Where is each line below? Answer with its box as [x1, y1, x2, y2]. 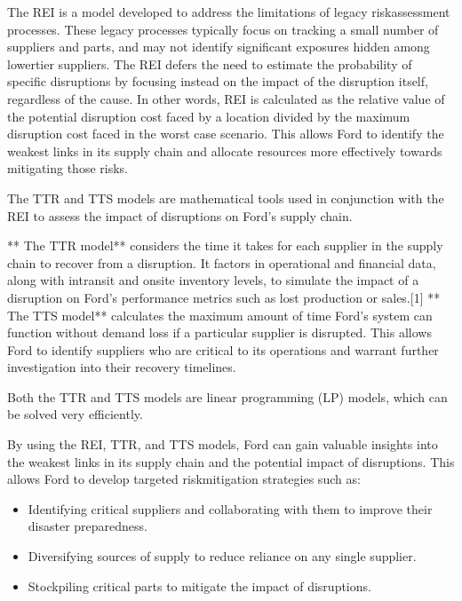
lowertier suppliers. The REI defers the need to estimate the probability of [7, 54, 412, 73]
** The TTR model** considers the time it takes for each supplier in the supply [7, 236, 443, 255]
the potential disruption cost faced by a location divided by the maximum [7, 107, 410, 125]
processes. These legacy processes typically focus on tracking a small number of [7, 20, 439, 38]
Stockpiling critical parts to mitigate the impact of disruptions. [28, 576, 371, 595]
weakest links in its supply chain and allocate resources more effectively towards [7, 141, 442, 160]
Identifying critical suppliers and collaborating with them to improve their [28, 499, 433, 518]
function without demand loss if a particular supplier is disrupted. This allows [7, 323, 432, 342]
